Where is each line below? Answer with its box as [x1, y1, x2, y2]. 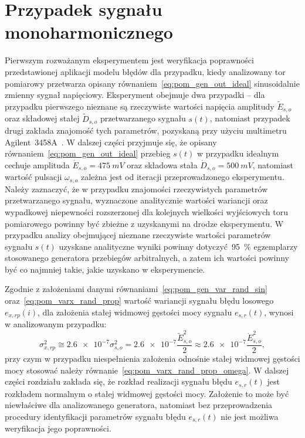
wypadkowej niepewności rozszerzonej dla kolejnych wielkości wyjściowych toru [5, 205, 288, 218]
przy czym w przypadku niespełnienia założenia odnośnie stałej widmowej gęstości [5, 352, 300, 364]
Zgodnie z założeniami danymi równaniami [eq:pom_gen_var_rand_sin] [5, 283, 267, 295]
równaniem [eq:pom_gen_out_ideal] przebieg [5, 147, 171, 159]
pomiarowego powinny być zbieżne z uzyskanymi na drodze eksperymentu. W [5, 217, 284, 229]
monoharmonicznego [5, 20, 173, 44]
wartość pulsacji [5, 171, 62, 183]
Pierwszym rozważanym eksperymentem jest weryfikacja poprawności [5, 54, 254, 66]
